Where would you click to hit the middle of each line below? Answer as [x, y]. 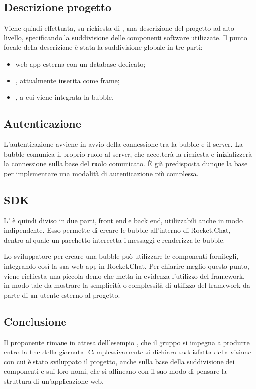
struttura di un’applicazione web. [54, 380]
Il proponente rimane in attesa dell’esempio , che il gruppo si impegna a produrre [127, 342]
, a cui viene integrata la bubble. [64, 97]
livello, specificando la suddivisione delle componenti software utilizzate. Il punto [126, 37]
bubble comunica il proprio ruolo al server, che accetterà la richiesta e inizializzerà [128, 154]
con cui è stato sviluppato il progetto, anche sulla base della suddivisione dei [119, 361]
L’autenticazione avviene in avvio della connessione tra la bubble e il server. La [123, 144]
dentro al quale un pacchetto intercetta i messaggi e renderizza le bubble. [114, 239]
